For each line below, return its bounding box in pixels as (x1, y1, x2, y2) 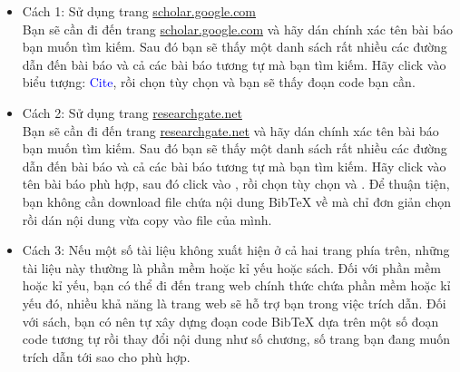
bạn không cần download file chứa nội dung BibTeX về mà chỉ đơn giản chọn (22, 191, 452, 210)
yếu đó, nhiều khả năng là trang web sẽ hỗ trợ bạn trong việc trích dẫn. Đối (22, 293, 446, 312)
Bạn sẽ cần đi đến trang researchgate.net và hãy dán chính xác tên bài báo (22, 121, 439, 140)
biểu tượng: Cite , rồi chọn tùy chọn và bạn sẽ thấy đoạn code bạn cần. (22, 73, 416, 92)
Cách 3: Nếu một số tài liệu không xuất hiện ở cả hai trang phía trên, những (22, 240, 450, 259)
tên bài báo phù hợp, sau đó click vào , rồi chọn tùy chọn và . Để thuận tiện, (22, 174, 450, 193)
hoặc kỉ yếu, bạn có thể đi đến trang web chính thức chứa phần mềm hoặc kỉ (22, 276, 451, 295)
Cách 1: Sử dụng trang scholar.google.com (22, 2, 257, 20)
